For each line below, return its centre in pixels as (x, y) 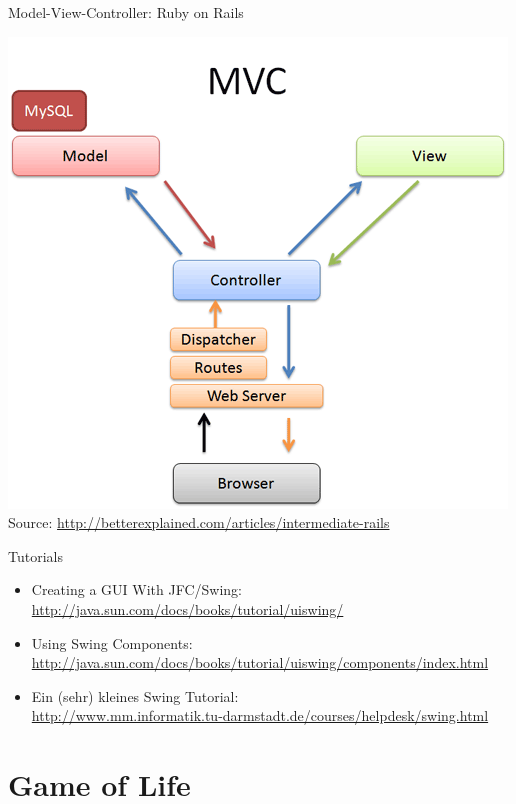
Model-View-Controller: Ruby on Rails (126, 12)
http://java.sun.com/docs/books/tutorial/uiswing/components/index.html (260, 662)
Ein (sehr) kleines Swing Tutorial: (135, 695)
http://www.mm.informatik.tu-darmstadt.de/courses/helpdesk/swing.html (260, 715)
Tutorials (35, 555)
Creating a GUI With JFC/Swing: (136, 589)
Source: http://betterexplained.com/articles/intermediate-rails (199, 522)
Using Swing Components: (112, 642)
